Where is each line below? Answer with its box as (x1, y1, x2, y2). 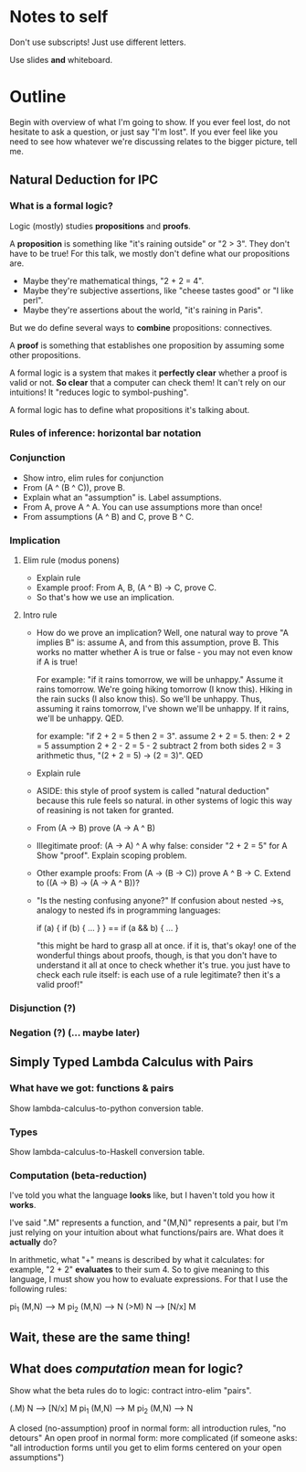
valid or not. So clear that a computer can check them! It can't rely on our (9, 376, 286, 387)
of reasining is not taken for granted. (36, 805, 174, 816)
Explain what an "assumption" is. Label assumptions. (22, 492, 222, 503)
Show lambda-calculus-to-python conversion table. (9, 1103, 204, 1114)
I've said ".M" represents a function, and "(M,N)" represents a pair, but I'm (9, 1217, 289, 1228)
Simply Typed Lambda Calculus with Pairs (9, 1054, 254, 1070)
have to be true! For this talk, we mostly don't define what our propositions (9, 248, 290, 259)
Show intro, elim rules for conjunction (22, 472, 164, 483)
